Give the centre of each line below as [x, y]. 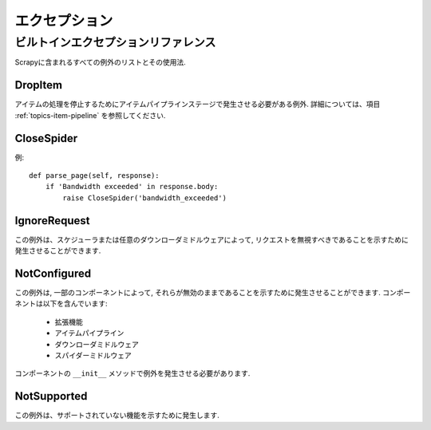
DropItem [39, 85]
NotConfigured [53, 273]
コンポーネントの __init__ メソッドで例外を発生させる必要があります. [132, 373]
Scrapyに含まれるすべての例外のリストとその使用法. [101, 62]
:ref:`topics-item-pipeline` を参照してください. [90, 115]
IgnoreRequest [52, 221]
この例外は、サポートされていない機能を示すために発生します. [117, 416]
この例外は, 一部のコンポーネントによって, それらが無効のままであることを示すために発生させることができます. [198, 292]
